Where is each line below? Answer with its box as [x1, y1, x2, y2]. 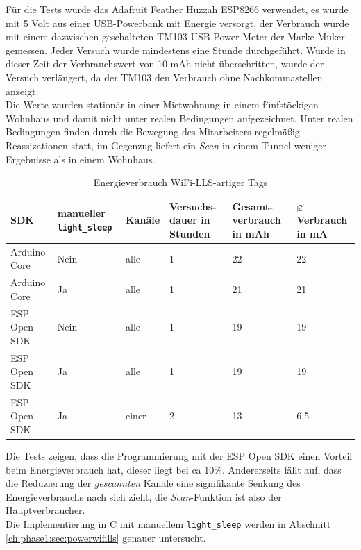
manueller [57, 206, 106, 220]
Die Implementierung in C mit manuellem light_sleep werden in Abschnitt [6, 516, 331, 531]
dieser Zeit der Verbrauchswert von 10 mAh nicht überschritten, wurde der [6, 56, 324, 71]
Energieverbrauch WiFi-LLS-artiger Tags [93, 175, 268, 190]
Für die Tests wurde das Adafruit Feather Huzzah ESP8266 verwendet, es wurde [6, 2, 349, 16]
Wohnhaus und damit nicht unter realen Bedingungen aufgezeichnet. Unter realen [6, 110, 353, 125]
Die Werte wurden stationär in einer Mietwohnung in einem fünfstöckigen [6, 97, 319, 112]
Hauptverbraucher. [6, 503, 85, 517]
